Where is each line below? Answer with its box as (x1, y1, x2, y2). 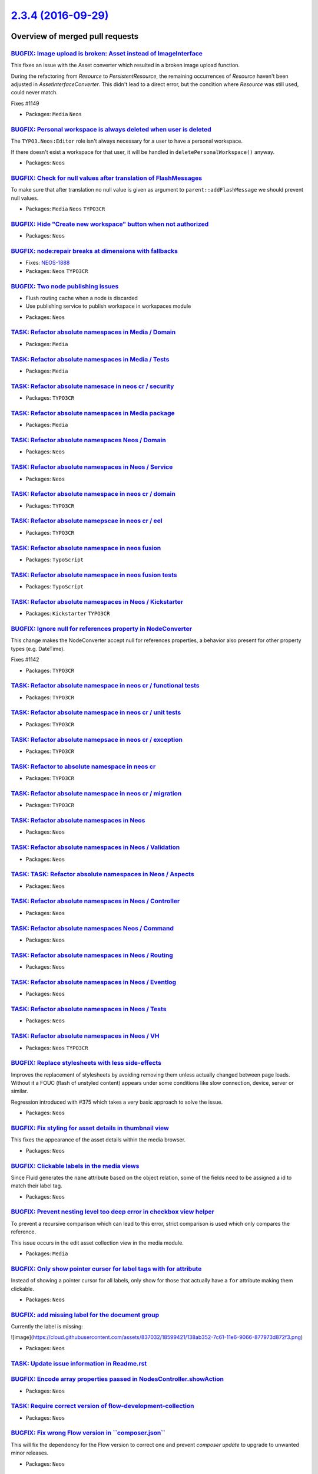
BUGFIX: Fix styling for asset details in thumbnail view (11, 1124, 169, 1132)
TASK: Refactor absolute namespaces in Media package (11, 409, 175, 417)
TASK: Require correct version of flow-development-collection (11, 1402, 194, 1410)
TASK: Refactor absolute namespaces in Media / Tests (11, 355, 170, 363)
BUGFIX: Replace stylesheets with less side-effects (11, 1059, 162, 1067)
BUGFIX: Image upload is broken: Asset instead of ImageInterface (11, 49, 203, 57)
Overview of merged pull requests (11, 31, 139, 41)
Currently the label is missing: (11, 1323, 84, 1330)
